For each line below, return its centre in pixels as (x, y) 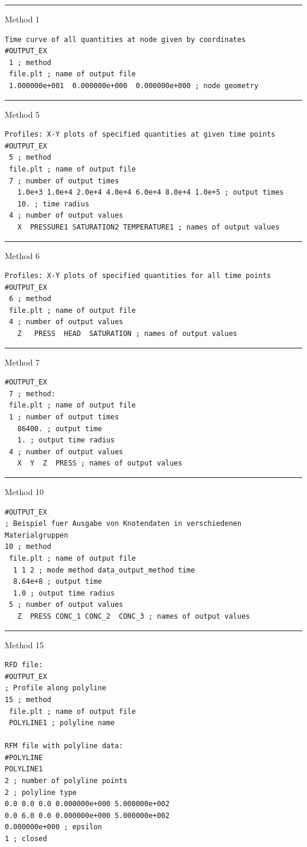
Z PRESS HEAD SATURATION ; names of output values (127, 334)
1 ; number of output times (64, 417)
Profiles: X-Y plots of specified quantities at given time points (140, 135)
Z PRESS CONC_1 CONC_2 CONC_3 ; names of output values (134, 616)
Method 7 (22, 362)
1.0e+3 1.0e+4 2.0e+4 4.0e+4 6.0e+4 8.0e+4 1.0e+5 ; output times (151, 193)
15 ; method (28, 699)
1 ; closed (26, 839)
